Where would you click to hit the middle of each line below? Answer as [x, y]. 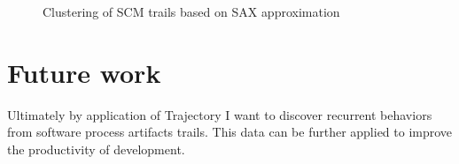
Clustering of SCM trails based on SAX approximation [191, 11]
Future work [84, 72]
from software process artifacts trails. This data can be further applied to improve [230, 132]
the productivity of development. [96, 149]
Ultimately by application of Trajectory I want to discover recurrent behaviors [220, 114]
